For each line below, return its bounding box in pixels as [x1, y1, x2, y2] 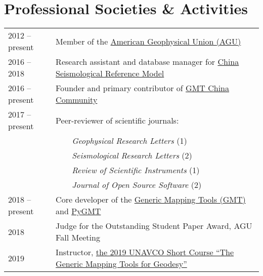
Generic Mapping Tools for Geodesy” [56, 258, 187, 270]
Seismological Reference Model [56, 67, 164, 80]
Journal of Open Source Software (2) [72, 179, 202, 191]
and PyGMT [56, 205, 101, 217]
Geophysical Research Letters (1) [72, 135, 187, 147]
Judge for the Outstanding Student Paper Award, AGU [56, 220, 252, 232]
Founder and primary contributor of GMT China [56, 82, 229, 94]
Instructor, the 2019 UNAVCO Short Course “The [56, 246, 234, 258]
